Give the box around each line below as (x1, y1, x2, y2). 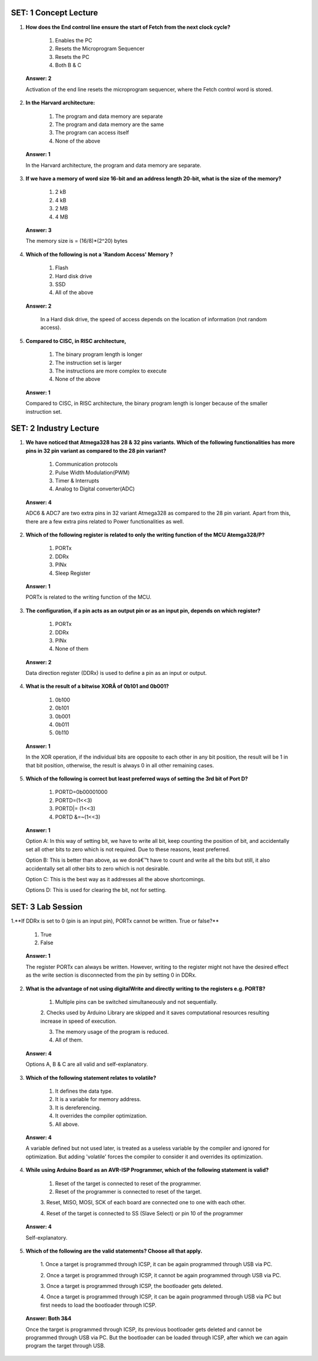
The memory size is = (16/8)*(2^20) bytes (25, 238, 128, 245)
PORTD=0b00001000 (55, 789, 108, 796)
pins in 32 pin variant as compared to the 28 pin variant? (25, 447, 167, 454)
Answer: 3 (25, 226, 52, 233)
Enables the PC (55, 37, 92, 44)
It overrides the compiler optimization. (55, 1112, 147, 1119)
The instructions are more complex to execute (55, 367, 167, 374)
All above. (55, 1121, 79, 1128)
